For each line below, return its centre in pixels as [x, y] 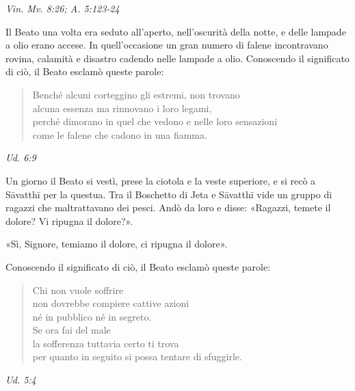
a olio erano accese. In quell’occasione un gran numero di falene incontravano [167, 45]
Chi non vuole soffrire [78, 289]
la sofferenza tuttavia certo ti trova [106, 343]
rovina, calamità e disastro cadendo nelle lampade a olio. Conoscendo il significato [177, 58]
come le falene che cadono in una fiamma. [120, 134]
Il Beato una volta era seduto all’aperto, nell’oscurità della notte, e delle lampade [176, 31]
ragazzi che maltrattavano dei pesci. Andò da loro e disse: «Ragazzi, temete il [168, 207]
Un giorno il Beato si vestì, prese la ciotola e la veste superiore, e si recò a [161, 180]
